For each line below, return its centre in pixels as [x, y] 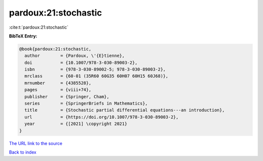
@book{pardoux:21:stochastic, [55, 49]
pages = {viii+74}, [58, 90]
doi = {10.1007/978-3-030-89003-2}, [81, 63]
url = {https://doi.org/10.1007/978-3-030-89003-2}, [102, 117]
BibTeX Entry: [23, 36]
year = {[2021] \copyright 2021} [76, 124]
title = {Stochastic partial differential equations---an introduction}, [125, 110]
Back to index [23, 152]
